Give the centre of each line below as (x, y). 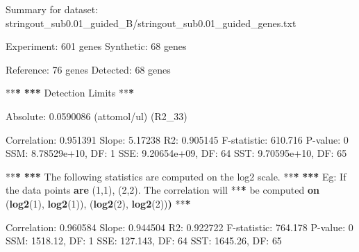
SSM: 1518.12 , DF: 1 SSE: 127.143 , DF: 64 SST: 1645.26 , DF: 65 (144, 241)
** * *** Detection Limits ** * (70, 93)
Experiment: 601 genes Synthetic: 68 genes (96, 46)
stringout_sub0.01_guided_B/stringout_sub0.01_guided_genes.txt (151, 23)
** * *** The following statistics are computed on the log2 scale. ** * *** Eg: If (176, 176)
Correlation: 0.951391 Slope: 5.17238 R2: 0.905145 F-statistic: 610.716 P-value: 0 (177, 139)
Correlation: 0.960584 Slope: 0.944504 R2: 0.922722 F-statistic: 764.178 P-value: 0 (179, 227)
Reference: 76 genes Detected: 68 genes (88, 69)
